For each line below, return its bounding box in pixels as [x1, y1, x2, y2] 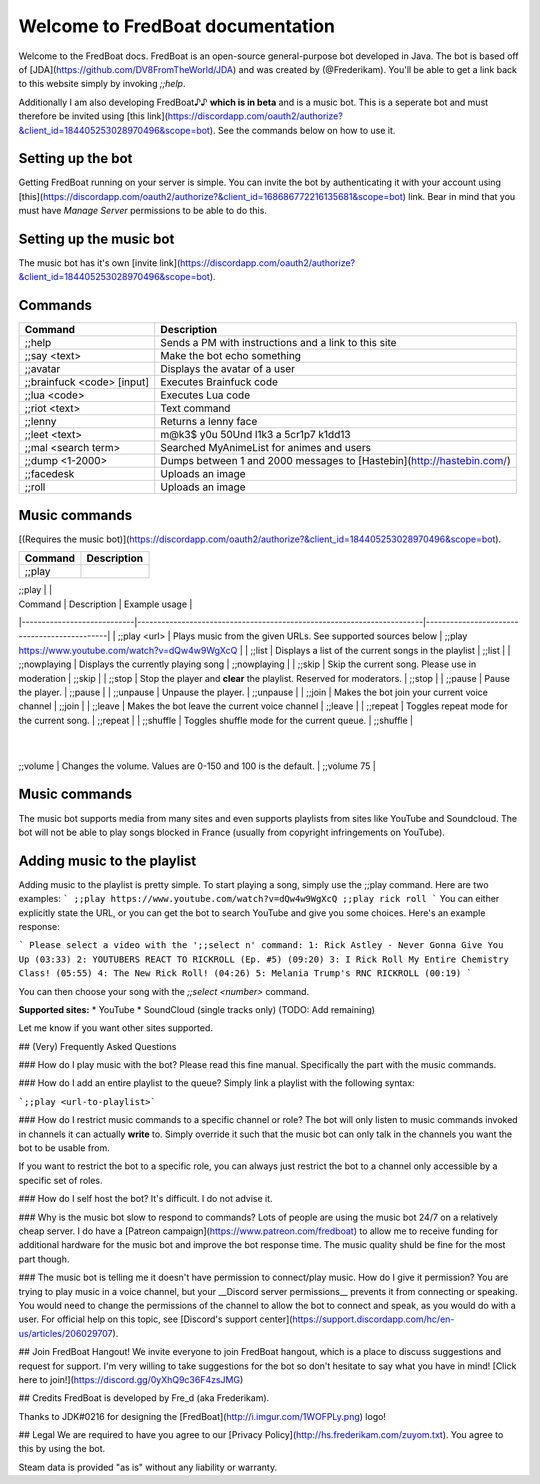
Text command [160, 401, 231, 415]
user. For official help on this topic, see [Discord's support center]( [18, 1313, 293, 1325]
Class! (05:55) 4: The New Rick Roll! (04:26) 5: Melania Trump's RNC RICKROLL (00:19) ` [18, 968, 472, 979]
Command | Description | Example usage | [18, 598, 193, 610]
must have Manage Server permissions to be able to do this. [18, 205, 267, 217]
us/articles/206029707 [18, 1327, 114, 1339]
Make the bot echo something [160, 349, 302, 363]
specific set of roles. [18, 1174, 104, 1186]
